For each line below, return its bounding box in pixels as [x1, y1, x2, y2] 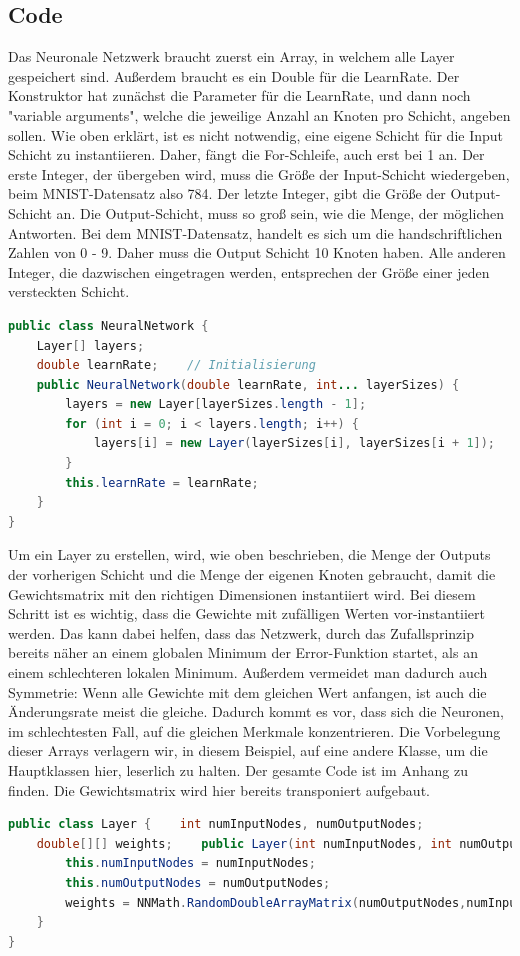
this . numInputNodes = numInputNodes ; [65, 856, 316, 871]
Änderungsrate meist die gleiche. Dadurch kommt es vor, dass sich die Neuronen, [8, 701, 504, 722]
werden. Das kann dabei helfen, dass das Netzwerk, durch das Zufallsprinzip [8, 622, 474, 643]
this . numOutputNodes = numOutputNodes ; [65, 875, 331, 890]
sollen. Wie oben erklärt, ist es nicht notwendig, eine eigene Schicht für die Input [8, 124, 504, 145]
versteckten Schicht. [8, 281, 130, 302]
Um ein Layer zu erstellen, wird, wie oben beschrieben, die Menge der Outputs [8, 544, 491, 565]
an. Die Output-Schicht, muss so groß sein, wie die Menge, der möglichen [56, 202, 504, 223]
